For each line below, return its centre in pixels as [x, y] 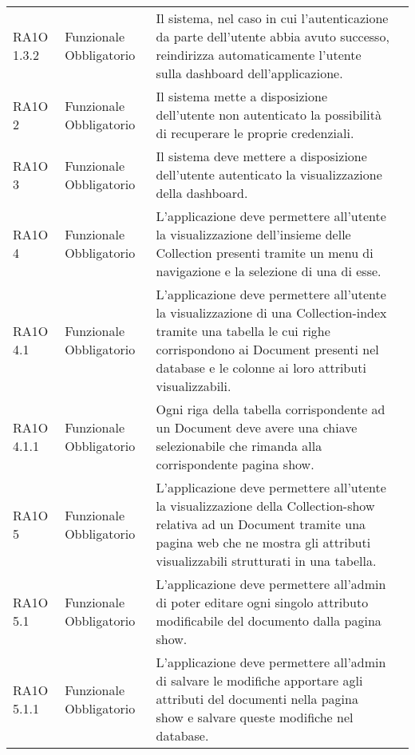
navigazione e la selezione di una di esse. [269, 271]
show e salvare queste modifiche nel [255, 717]
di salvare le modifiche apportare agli [259, 680]
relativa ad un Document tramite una [261, 524]
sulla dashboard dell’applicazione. [249, 73]
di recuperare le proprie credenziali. [255, 133]
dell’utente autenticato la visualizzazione [269, 174]
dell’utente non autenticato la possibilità [269, 115]
